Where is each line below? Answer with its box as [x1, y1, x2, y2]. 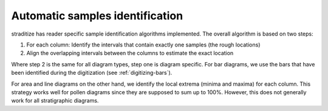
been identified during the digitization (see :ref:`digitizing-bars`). [11, 69, 173, 77]
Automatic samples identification [11, 9, 183, 22]
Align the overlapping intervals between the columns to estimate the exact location [26, 49, 234, 57]
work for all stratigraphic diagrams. [11, 97, 99, 104]
